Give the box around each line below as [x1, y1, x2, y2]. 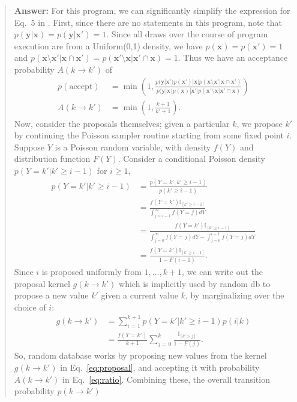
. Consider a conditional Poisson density [118, 152, 265, 165]
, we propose [236, 117, 283, 129]
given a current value [101, 289, 178, 301]
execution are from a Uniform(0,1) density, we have [14, 39, 203, 52]
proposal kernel [14, 277, 70, 289]
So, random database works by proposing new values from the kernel [14, 349, 267, 362]
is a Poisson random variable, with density [55, 140, 211, 153]
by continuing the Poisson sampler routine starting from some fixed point [14, 129, 284, 141]
